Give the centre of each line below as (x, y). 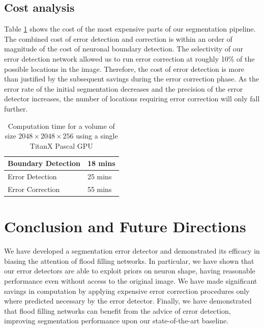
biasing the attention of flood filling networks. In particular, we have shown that (129, 261)
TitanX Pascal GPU (61, 145)
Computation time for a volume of (61, 126)
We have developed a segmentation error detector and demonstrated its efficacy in (132, 251)
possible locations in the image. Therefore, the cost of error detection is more (124, 68)
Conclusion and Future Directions (125, 226)
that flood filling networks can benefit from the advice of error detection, (118, 310)
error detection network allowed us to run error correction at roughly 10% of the (129, 58)
